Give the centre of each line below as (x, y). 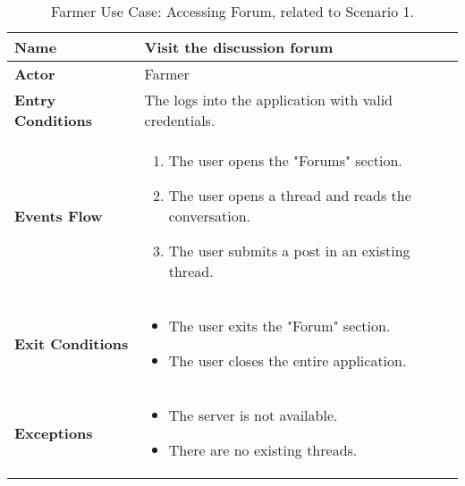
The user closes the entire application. (287, 360)
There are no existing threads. (263, 450)
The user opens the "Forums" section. (285, 160)
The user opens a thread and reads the (290, 195)
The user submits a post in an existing (289, 251)
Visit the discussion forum (239, 47)
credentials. (180, 120)
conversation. (209, 216)
